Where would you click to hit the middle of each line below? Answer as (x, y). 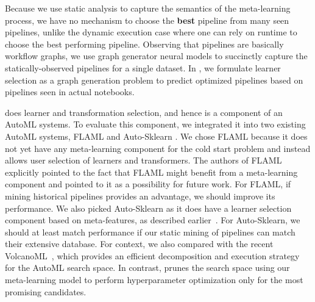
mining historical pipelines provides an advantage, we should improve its (140, 196)
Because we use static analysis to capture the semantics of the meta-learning (148, 8)
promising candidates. (46, 291)
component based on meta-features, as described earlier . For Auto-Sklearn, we (153, 220)
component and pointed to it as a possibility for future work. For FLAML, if (148, 184)
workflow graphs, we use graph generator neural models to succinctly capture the (156, 56)
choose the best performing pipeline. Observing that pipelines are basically (144, 44)
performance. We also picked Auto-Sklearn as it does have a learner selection (148, 208)
